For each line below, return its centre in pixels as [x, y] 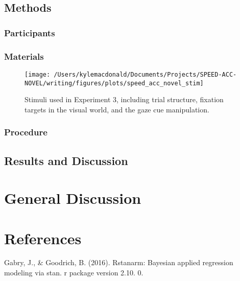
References [43, 238]
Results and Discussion [66, 160]
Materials [24, 56]
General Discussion [73, 198]
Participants [30, 32]
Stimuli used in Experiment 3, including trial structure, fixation [124, 99]
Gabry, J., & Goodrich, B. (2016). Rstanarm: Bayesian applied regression [119, 262]
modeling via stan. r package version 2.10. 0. [74, 273]
